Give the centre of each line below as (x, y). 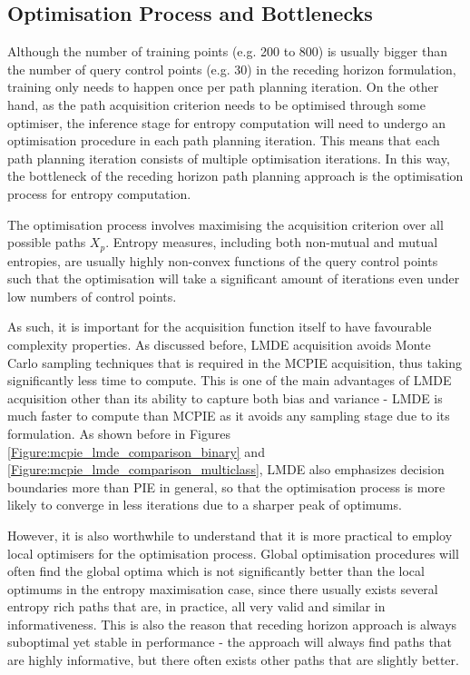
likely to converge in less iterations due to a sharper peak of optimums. (205, 505)
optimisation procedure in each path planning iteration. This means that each (224, 140)
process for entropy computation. (99, 193)
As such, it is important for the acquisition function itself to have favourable (220, 327)
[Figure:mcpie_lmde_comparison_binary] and (136, 451)
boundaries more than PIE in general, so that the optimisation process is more (226, 486)
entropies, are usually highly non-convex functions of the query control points (223, 260)
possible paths (47, 242)
